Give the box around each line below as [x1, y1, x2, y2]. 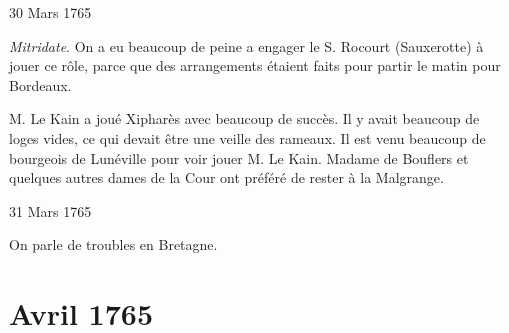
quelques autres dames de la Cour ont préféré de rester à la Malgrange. [9, 167, 444, 188]
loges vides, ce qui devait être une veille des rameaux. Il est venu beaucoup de [9, 127, 486, 148]
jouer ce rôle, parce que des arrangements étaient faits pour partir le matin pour [9, 55, 501, 76]
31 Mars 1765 [9, 200, 92, 221]
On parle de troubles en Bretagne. [9, 234, 218, 255]
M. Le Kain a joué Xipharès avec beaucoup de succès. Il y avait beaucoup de [9, 108, 480, 129]
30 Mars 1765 [9, 2, 92, 22]
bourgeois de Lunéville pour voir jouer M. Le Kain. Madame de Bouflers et [9, 147, 469, 168]
